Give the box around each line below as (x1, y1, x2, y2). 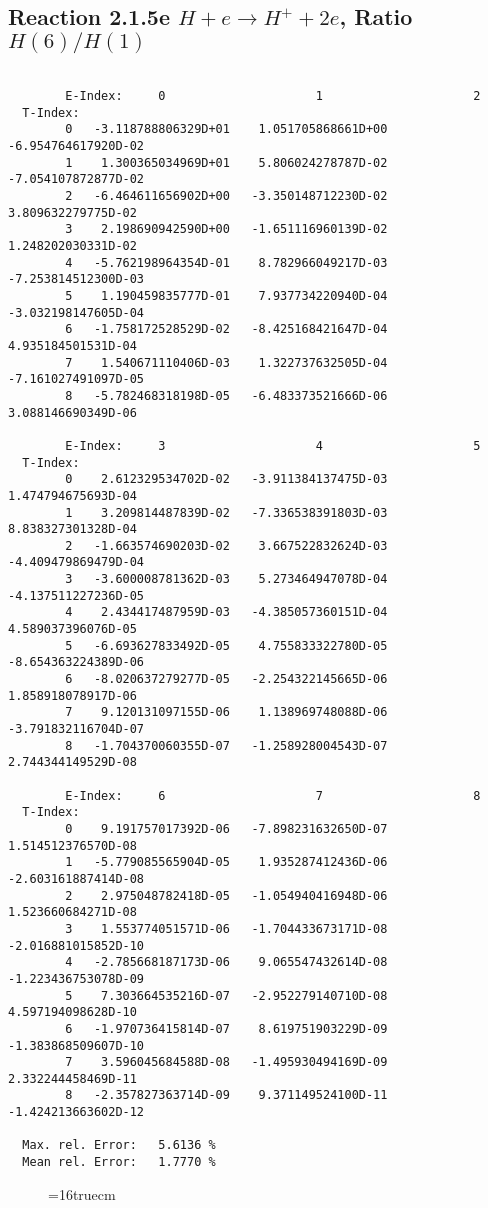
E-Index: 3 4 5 (65, 438, 481, 453)
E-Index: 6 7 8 (65, 788, 481, 803)
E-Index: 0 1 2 (65, 89, 481, 104)
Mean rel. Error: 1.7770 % (22, 1155, 216, 1170)
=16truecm (48, 1183, 116, 1204)
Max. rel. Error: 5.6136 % (22, 1138, 216, 1153)
